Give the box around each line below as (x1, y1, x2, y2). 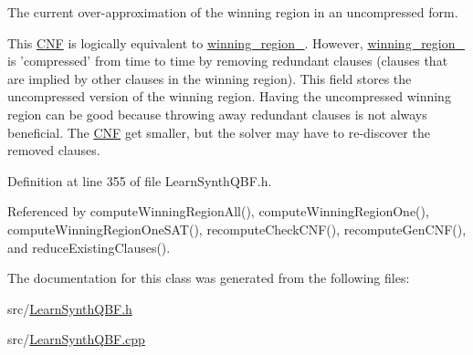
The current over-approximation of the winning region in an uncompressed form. (7, 3, 458, 21)
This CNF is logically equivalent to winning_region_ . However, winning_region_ (7, 33, 466, 52)
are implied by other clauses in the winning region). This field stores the (7, 68, 412, 88)
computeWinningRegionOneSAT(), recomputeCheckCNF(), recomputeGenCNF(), (7, 219, 467, 238)
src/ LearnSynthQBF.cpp (7, 329, 145, 349)
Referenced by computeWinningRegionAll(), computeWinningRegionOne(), (7, 202, 429, 221)
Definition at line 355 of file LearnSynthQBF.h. (7, 171, 272, 190)
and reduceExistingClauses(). (7, 237, 171, 256)
